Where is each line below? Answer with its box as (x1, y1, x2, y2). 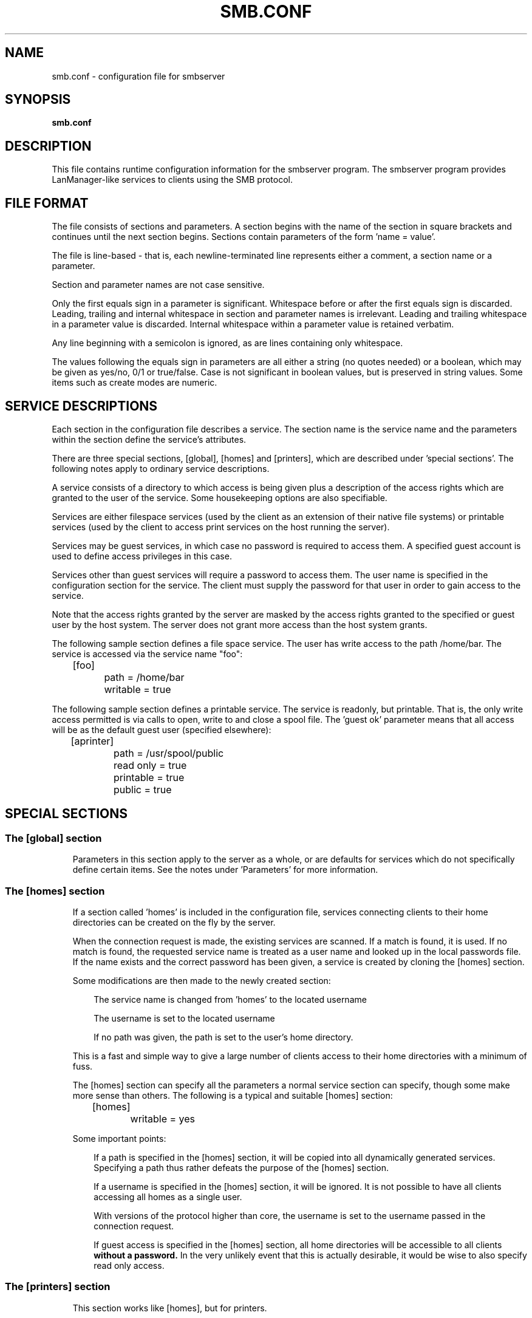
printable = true (114, 771, 185, 784)
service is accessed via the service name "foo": (52, 648, 243, 659)
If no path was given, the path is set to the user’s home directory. (94, 1031, 353, 1042)
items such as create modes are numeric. (52, 377, 217, 388)
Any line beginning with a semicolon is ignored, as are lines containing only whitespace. (52, 338, 403, 349)
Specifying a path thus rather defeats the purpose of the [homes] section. (94, 1162, 389, 1173)
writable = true (104, 683, 171, 695)
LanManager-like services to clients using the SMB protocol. (52, 174, 293, 185)
